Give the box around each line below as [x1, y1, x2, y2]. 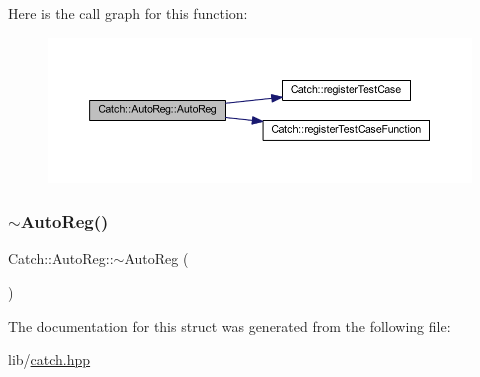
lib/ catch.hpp [8, 349, 91, 370]
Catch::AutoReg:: [8, 248, 114, 269]
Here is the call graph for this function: [8, 3, 248, 23]
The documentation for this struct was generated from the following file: [8, 315, 451, 336]
